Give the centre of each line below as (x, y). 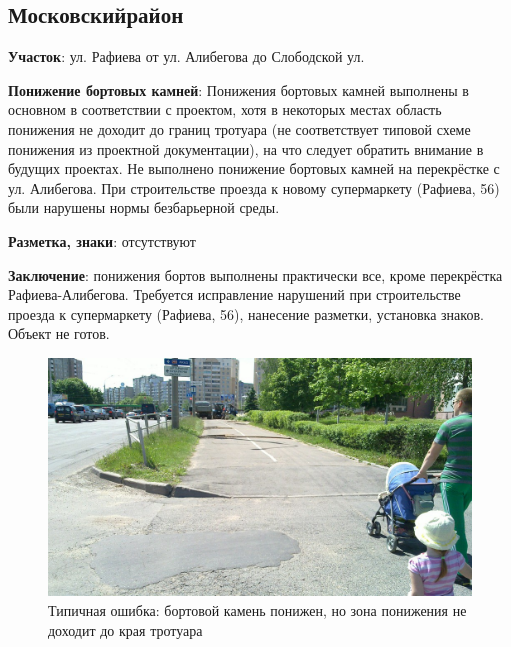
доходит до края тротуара (125, 629)
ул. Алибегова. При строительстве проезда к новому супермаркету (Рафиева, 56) (254, 187)
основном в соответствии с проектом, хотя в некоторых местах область (225, 109)
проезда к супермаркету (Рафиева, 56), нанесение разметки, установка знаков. (246, 313)
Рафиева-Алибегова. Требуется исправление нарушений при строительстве (234, 294)
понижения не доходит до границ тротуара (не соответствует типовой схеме (239, 128)
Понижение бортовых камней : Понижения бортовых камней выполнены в (238, 89)
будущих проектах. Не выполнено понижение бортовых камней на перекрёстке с (254, 168)
